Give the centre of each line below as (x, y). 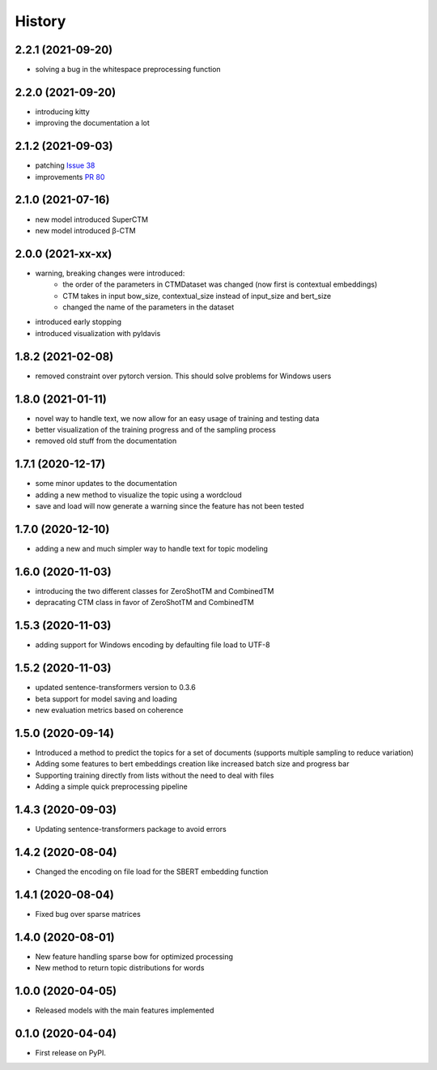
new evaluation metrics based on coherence (109, 710)
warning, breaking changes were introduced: (110, 273)
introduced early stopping (78, 322)
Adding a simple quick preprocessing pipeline (111, 787)
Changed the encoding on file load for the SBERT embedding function (152, 872)
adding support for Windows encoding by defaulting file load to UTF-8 (153, 645)
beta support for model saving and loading (106, 699)
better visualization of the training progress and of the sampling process (156, 430)
